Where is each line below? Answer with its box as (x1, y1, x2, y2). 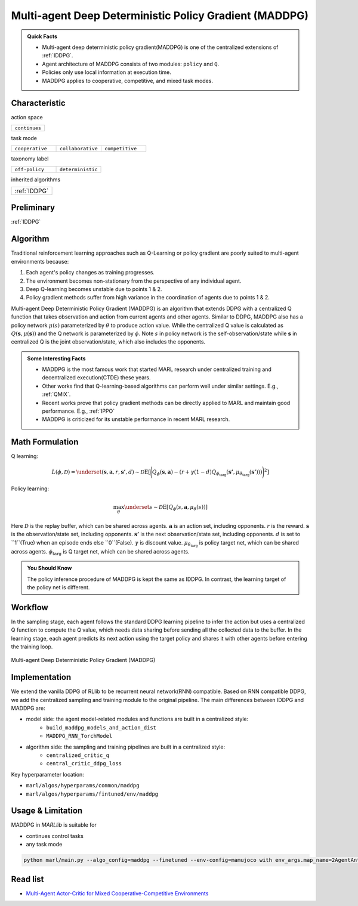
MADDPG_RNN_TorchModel (46, 732, 113, 740)
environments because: (11, 258, 69, 265)
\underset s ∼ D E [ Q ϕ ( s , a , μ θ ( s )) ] (124, 503, 208, 512)
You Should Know (27, 564, 72, 572)
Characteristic (11, 98, 66, 109)
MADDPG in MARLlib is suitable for (11, 821, 97, 828)
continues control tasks (26, 832, 84, 839)
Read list (11, 874, 44, 884)
